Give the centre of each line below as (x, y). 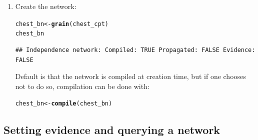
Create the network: (46, 6)
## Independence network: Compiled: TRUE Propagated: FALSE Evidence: (135, 50)
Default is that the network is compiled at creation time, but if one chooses (130, 76)
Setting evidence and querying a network (112, 130)
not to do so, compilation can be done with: (82, 86)
